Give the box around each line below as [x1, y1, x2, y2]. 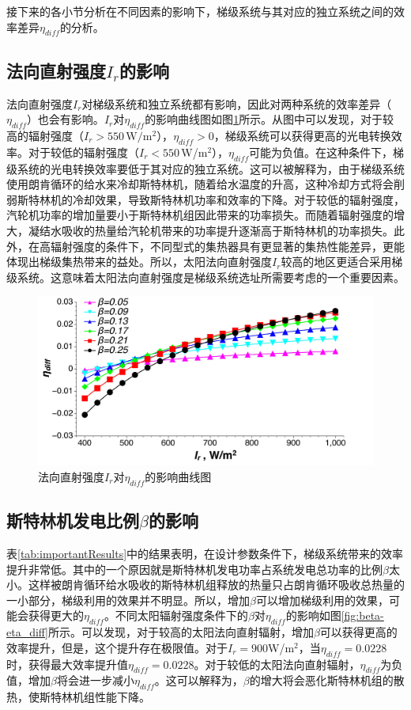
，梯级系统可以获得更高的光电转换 [213, 127, 391, 143]
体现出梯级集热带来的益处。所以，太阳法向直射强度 [6, 253, 272, 270]
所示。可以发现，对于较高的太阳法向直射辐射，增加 [47, 624, 314, 640]
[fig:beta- [341, 607, 384, 624]
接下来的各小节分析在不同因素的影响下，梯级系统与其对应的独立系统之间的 [6, 3, 394, 19]
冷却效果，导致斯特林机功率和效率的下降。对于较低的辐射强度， [72, 191, 405, 207]
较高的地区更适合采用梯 [281, 253, 403, 270]
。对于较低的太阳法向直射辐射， [194, 655, 360, 672]
